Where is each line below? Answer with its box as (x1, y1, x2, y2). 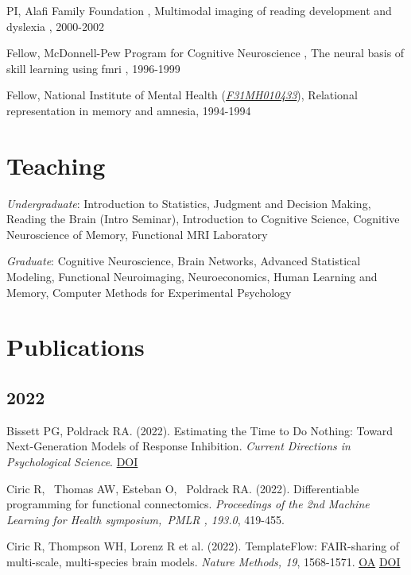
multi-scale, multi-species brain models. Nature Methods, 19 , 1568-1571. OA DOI (6, 553, 401, 569)
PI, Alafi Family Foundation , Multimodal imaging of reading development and (6, 2, 392, 18)
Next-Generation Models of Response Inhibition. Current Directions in (6, 438, 351, 454)
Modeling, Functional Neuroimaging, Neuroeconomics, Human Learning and (6, 268, 378, 285)
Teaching (6, 149, 106, 181)
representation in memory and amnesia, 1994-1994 (6, 102, 251, 118)
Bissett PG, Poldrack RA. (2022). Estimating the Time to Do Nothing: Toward (6, 422, 394, 438)
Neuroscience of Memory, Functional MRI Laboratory (6, 226, 268, 242)
